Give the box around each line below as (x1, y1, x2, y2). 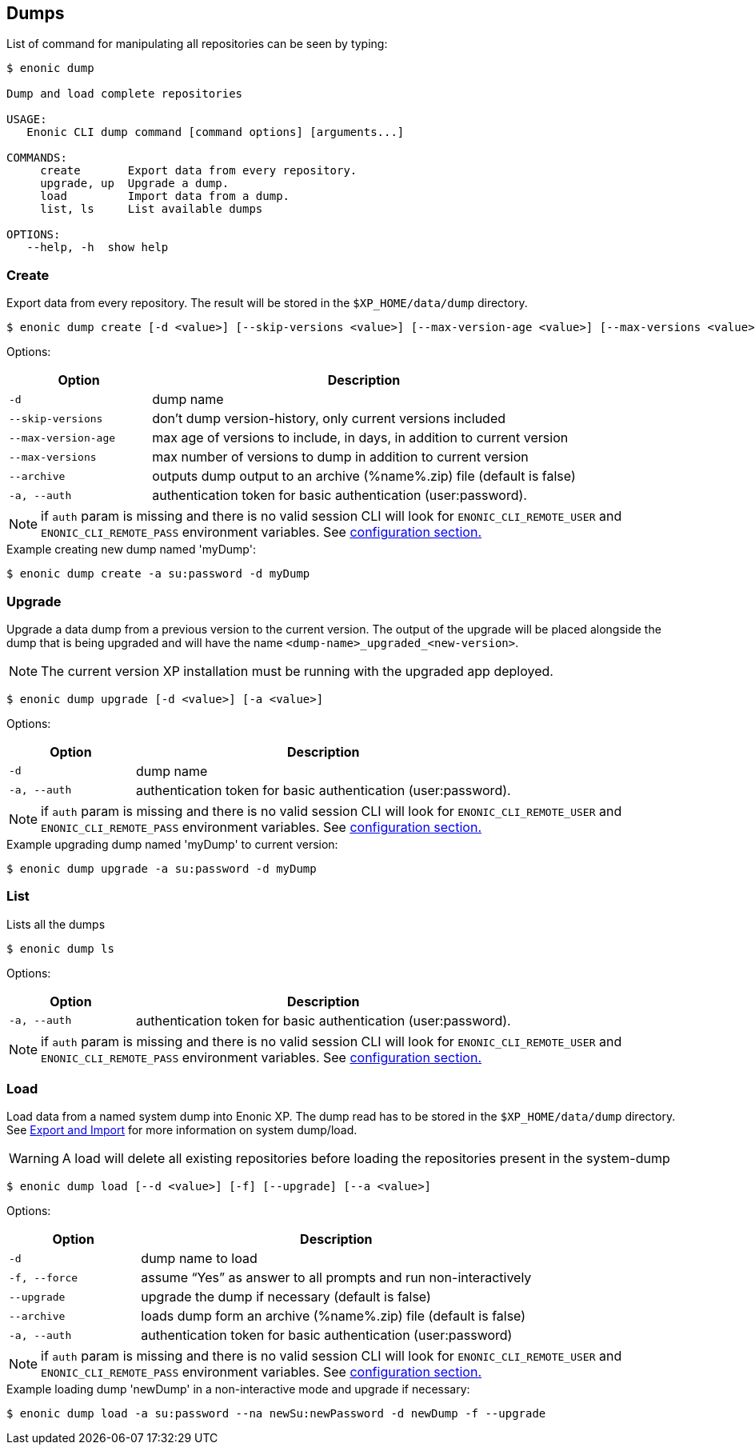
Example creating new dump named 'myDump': (6, 542, 256, 557)
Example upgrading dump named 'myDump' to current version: (6, 837, 338, 851)
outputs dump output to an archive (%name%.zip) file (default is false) (152, 468, 576, 485)
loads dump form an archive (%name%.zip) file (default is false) (141, 1308, 526, 1325)
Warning (9, 1150, 59, 1167)
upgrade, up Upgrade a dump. (40, 177, 230, 190)
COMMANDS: (6, 151, 67, 165)
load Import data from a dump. (40, 190, 290, 203)
